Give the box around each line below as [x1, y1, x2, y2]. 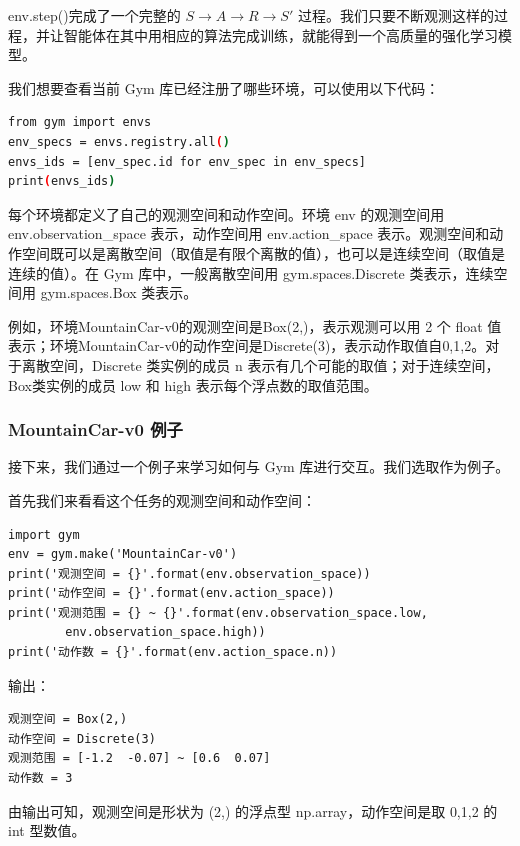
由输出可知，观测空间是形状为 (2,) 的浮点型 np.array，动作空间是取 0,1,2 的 [8, 800, 498, 821]
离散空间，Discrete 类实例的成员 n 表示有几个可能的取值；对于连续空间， [21, 354, 500, 375]
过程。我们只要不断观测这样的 [297, 5, 494, 25]
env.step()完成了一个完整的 [8, 5, 181, 25]
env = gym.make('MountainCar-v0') [8, 547, 238, 562]
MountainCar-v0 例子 [8, 417, 183, 442]
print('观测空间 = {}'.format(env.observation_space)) [8, 566, 371, 581]
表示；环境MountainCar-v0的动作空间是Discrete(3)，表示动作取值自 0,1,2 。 [8, 335, 486, 356]
